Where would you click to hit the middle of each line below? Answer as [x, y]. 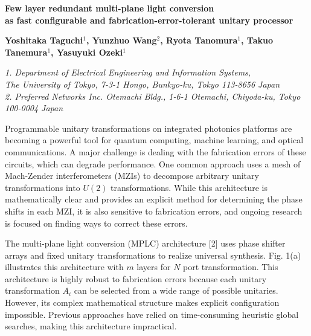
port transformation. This [231, 267]
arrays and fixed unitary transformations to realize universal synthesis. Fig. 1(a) [153, 255]
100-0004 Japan [34, 108]
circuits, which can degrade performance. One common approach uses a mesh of [153, 163]
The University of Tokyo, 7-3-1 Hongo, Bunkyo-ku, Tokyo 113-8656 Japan [143, 84]
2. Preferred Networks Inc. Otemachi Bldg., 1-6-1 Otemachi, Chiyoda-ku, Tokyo [153, 96]
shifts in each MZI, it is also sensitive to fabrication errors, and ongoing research [154, 211]
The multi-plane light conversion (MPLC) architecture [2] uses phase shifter [145, 243]
